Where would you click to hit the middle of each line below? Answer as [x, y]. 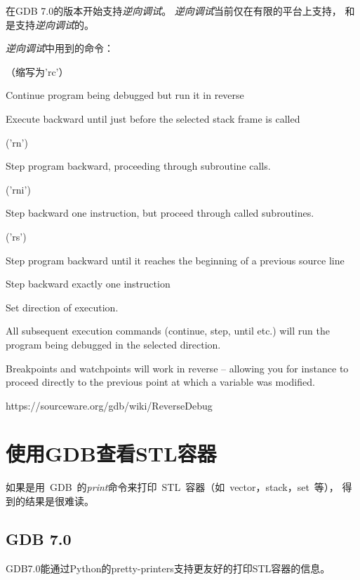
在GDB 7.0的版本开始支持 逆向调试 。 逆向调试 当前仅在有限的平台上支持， [174, 11]
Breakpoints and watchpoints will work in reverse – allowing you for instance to [177, 368]
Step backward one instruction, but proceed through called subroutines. [160, 213]
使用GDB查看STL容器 [111, 453]
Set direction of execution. [62, 307]
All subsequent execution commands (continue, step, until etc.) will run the [168, 331]
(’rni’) [18, 189]
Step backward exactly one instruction [88, 284]
